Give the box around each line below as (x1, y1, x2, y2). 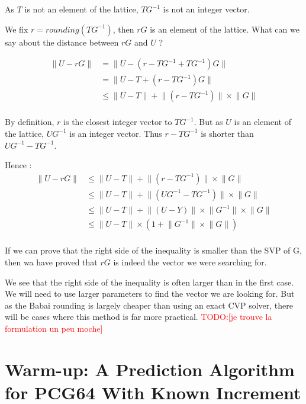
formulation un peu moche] (5, 322, 103, 334)
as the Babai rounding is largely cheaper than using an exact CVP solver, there (5, 299, 294, 311)
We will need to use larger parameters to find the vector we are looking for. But (5, 287, 295, 300)
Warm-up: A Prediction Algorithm (5, 357, 295, 381)
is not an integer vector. (163, 3, 250, 15)
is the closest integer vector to (63, 116, 172, 128)
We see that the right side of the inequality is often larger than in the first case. (5, 275, 294, 288)
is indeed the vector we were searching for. (113, 255, 267, 268)
